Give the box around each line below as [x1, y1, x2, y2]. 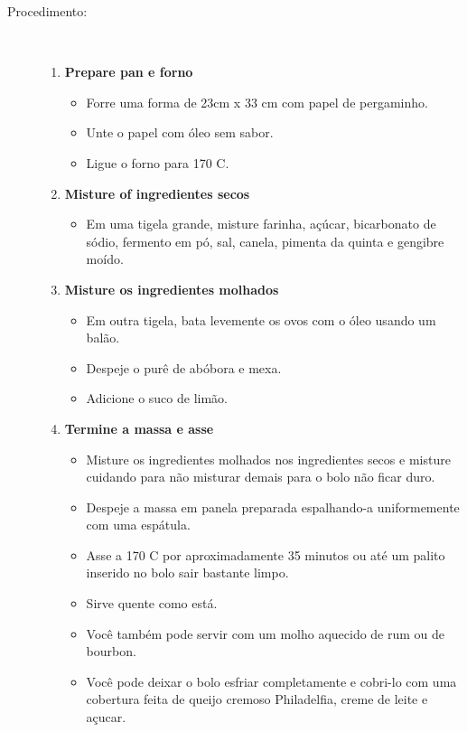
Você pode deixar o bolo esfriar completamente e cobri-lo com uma [86, 671, 457, 690]
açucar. [86, 708, 126, 727]
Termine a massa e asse [64, 418, 214, 437]
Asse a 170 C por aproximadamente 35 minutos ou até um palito [86, 545, 445, 564]
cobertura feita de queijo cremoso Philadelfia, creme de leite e [86, 690, 428, 709]
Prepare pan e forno [64, 62, 193, 81]
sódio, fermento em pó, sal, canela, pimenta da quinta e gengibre [86, 231, 444, 250]
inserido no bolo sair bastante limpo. [86, 563, 289, 582]
